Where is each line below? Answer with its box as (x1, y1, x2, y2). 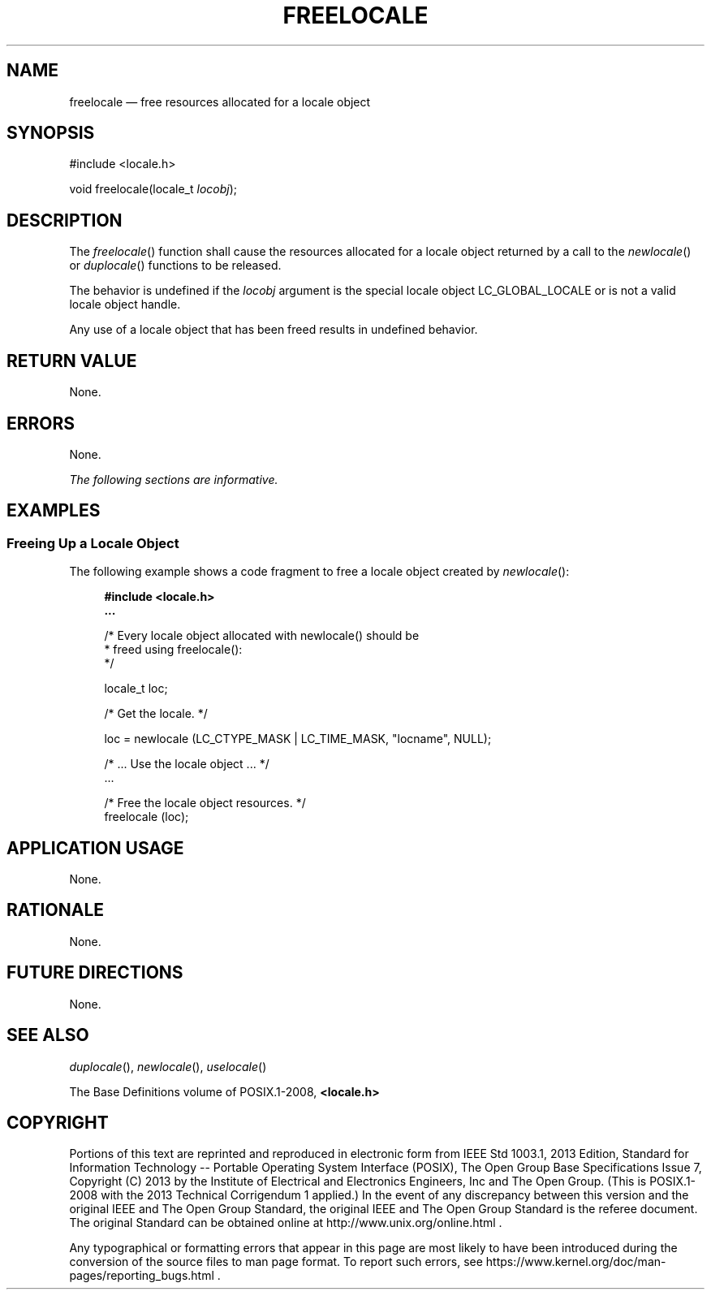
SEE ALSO (6, 1025, 89, 1046)
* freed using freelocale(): (104, 642, 243, 657)
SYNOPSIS (6, 123, 95, 144)
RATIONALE (6, 900, 105, 921)
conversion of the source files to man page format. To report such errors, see (69, 1255, 483, 1269)
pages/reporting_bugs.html (69, 1268, 214, 1283)
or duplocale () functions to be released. (69, 258, 282, 273)
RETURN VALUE (6, 350, 137, 371)
